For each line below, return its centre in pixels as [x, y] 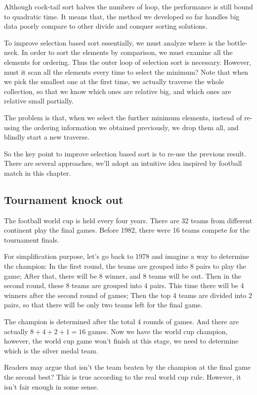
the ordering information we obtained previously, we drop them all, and [130, 127]
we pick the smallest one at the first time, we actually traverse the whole [114, 81]
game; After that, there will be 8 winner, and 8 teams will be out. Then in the [123, 275]
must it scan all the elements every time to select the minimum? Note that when [126, 72]
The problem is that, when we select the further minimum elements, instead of [123, 117]
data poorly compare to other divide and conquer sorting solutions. [106, 26]
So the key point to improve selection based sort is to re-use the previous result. [125, 153]
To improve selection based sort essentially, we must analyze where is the [115, 42]
